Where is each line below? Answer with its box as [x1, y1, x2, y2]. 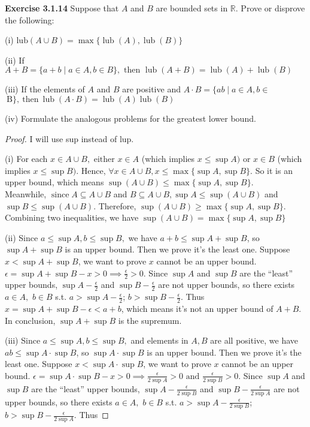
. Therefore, [93, 199, 136, 212]
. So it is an [250, 164, 293, 176]
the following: [5, 13, 54, 26]
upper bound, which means [5, 176, 104, 188]
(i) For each [5, 152, 48, 165]
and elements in [130, 334, 189, 347]
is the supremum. [118, 314, 182, 326]
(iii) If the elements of [5, 83, 85, 95]
